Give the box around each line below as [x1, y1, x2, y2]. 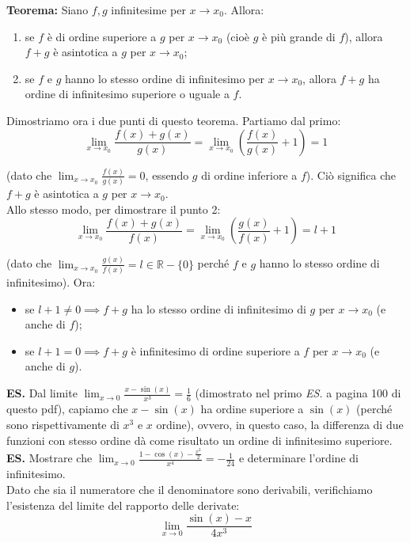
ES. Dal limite [6, 385, 78, 401]
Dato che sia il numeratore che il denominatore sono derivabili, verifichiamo [6, 481, 373, 498]
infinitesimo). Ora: [6, 274, 96, 290]
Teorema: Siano [6, 2, 89, 17]
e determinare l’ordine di [238, 450, 359, 466]
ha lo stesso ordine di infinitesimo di [131, 300, 306, 317]
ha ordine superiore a [200, 401, 304, 417]
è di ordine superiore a [47, 28, 157, 44]
